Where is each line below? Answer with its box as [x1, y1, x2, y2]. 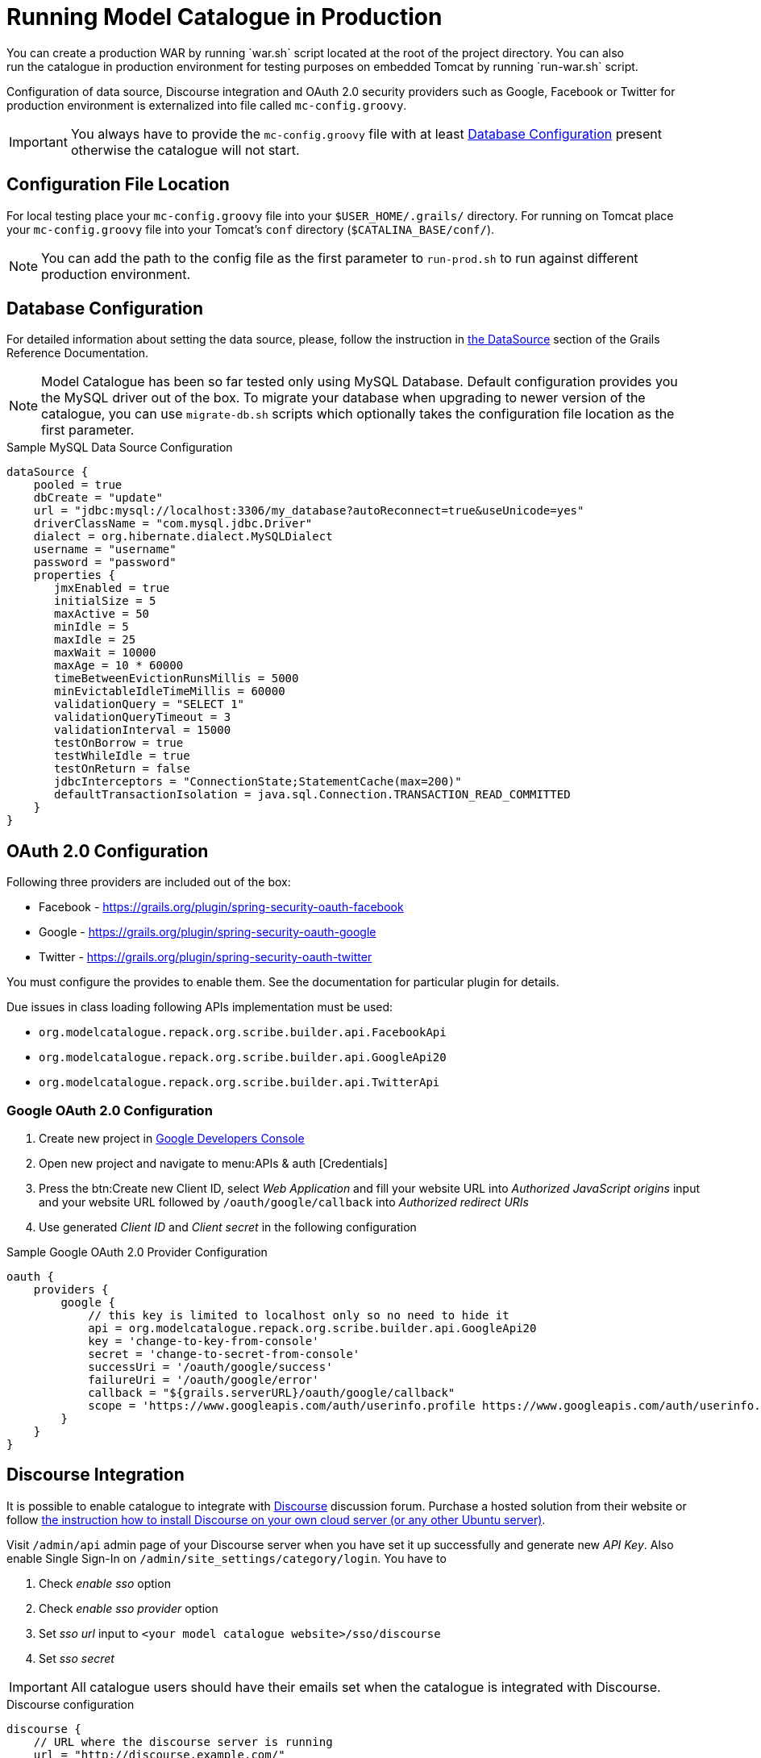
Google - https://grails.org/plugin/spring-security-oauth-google [39, 925, 376, 939]
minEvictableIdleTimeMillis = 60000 [54, 685, 285, 698]
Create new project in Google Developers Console [39, 1131, 305, 1146]
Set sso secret [39, 1651, 114, 1665]
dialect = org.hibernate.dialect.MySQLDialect [33, 530, 333, 544]
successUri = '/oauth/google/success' [88, 1360, 333, 1374]
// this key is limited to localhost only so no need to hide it [88, 1309, 509, 1323]
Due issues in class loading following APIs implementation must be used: [6, 1000, 393, 1014]
